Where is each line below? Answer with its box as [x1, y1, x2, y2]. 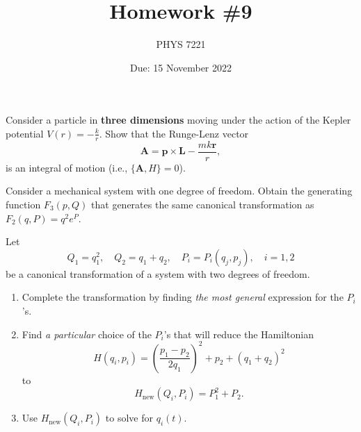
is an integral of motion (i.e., [6, 160, 128, 174]
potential [6, 126, 44, 140]
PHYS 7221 [156, 37, 206, 51]
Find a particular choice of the [22, 326, 152, 341]
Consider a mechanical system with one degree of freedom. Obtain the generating [6, 183, 353, 198]
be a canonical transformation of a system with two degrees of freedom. [6, 266, 310, 281]
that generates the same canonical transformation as [91, 197, 314, 211]
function [6, 197, 41, 211]
